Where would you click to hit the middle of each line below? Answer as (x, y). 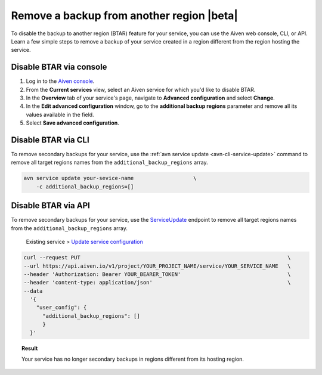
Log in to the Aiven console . (60, 81)
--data (33, 291)
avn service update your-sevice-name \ (110, 178)
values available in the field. (60, 114)
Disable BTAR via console (59, 67)
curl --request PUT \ (157, 258)
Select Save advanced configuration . (72, 123)
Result (30, 348)
